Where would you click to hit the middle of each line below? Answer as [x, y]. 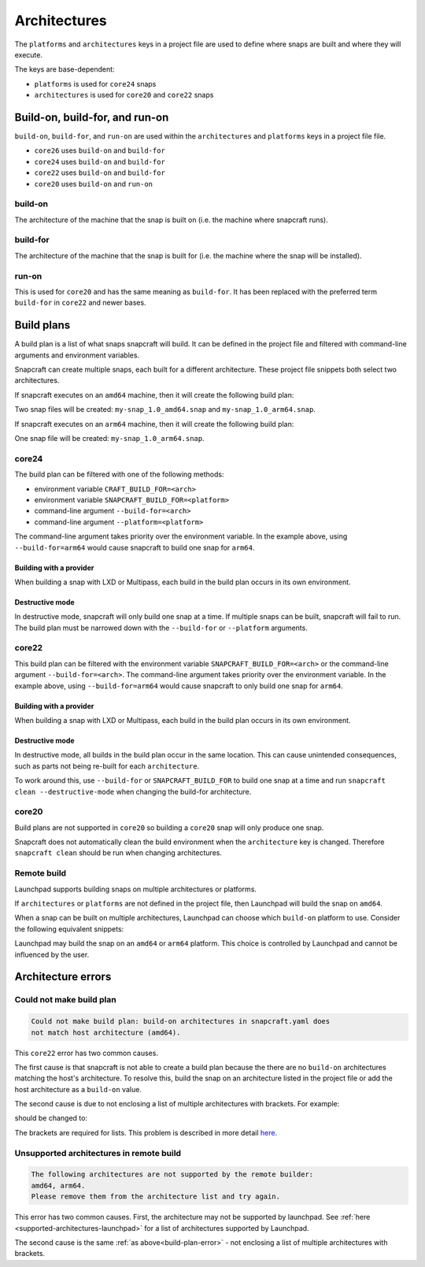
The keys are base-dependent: [65, 69]
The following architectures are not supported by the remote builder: [172, 1174]
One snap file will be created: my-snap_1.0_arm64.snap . [109, 439]
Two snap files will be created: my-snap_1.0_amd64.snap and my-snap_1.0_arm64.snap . [165, 409]
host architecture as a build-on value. [78, 1089]
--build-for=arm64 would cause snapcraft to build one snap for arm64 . [135, 547]
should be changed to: [51, 1118]
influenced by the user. [52, 954]
